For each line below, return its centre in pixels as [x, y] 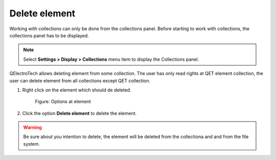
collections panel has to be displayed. [49, 35]
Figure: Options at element [63, 102]
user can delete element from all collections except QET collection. [80, 81]
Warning [32, 127]
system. [32, 144]
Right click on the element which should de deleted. [77, 90]
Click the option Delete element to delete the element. [79, 113]
